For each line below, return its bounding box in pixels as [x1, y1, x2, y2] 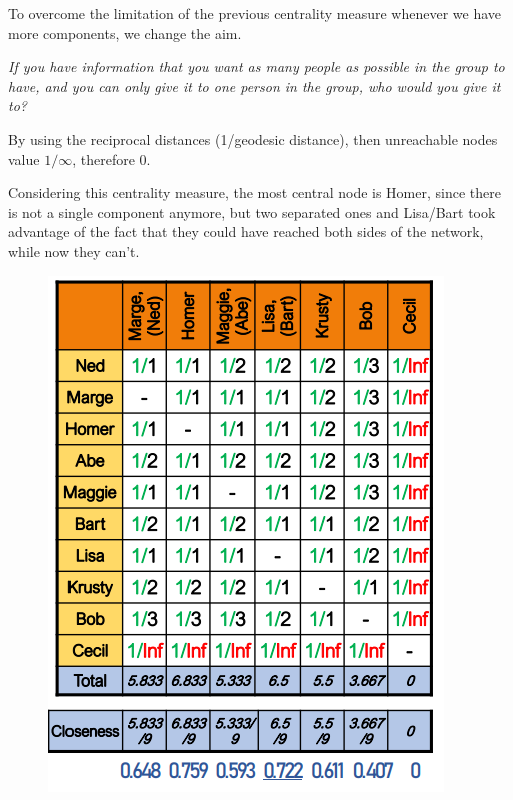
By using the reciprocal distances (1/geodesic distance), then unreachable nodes [8, 128, 498, 149]
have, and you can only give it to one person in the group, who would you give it [8, 75, 501, 96]
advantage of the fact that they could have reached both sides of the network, [8, 221, 484, 242]
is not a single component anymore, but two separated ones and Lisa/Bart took [8, 201, 496, 222]
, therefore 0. [72, 148, 151, 169]
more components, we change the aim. [8, 22, 242, 43]
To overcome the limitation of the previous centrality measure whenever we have [8, 3, 502, 23]
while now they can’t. [8, 240, 140, 261]
